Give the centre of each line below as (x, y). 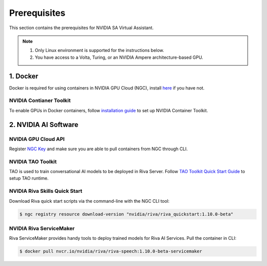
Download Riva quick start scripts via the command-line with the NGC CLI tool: (89, 201)
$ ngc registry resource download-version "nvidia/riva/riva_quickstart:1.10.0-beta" (126, 214)
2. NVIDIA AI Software (44, 124)
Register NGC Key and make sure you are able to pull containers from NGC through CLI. (98, 149)
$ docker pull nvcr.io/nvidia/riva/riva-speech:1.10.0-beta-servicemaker (111, 251)
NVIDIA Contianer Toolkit (40, 100)
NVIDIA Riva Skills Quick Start (46, 191)
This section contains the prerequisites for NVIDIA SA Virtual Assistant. (81, 28)
